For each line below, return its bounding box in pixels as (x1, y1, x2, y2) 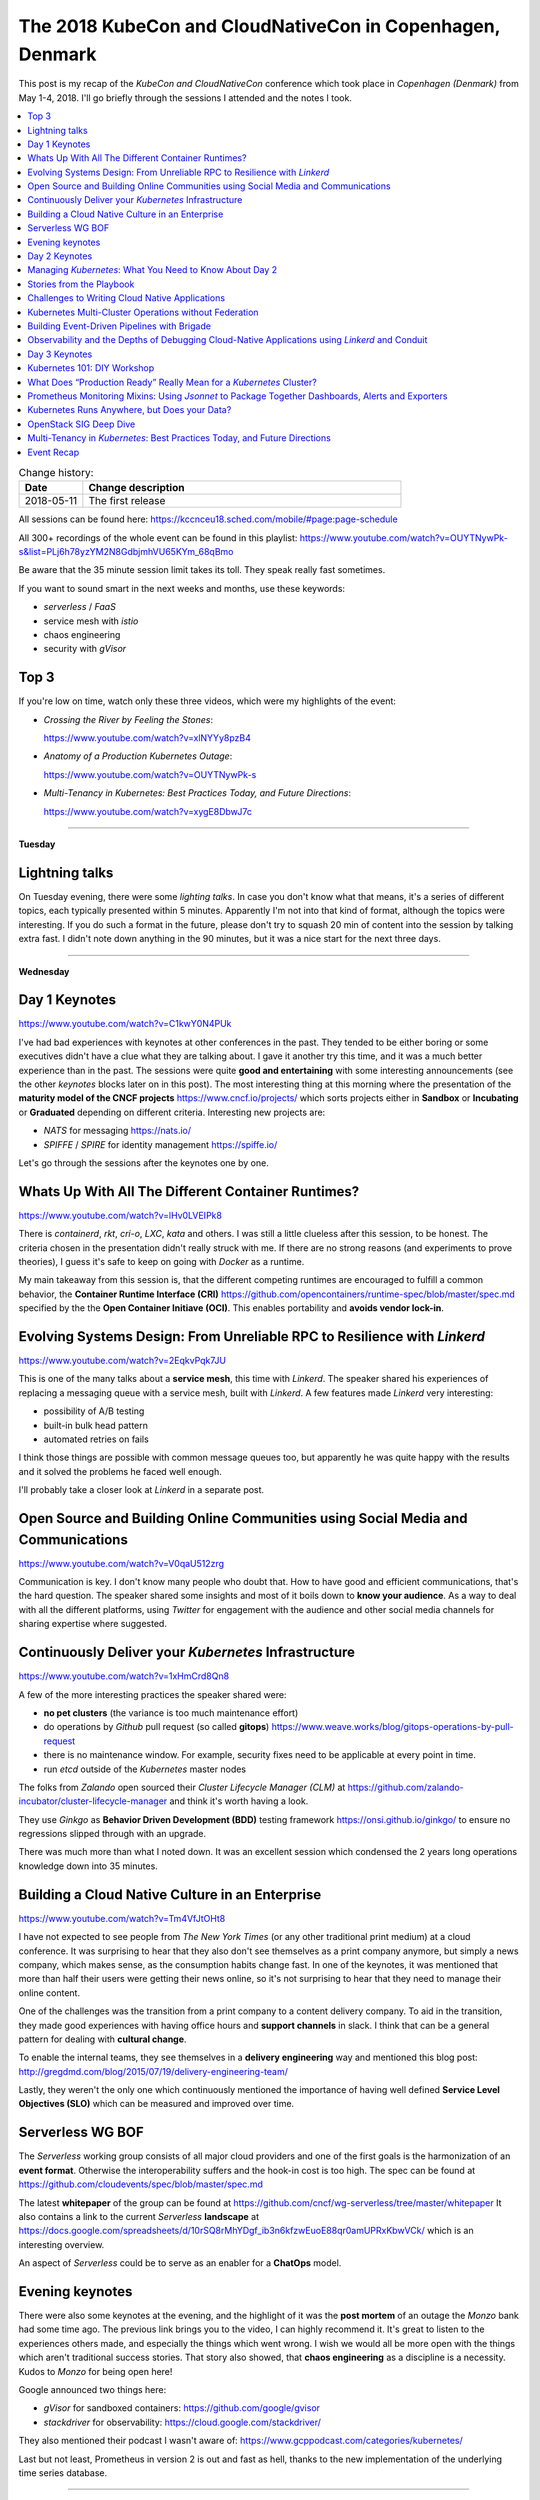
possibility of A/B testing (43, 1405, 145, 1417)
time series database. (18, 2466, 108, 2479)
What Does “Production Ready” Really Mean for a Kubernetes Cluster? (27, 376, 317, 388)
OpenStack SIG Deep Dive (27, 418, 136, 430)
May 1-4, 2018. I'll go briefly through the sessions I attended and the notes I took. (18, 91, 352, 104)
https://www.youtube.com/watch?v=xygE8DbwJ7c (43, 805, 252, 817)
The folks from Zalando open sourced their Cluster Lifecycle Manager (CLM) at (18, 1781, 346, 1793)
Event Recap (27, 446, 80, 458)
